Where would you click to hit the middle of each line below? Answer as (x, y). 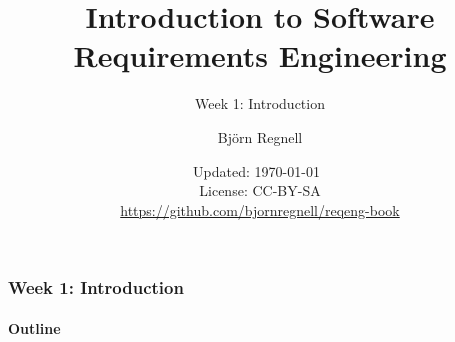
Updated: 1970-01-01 (256, 170)
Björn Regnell (260, 136)
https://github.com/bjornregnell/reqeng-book (260, 209)
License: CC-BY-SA (260, 190)
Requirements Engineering (260, 55)
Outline (34, 327)
